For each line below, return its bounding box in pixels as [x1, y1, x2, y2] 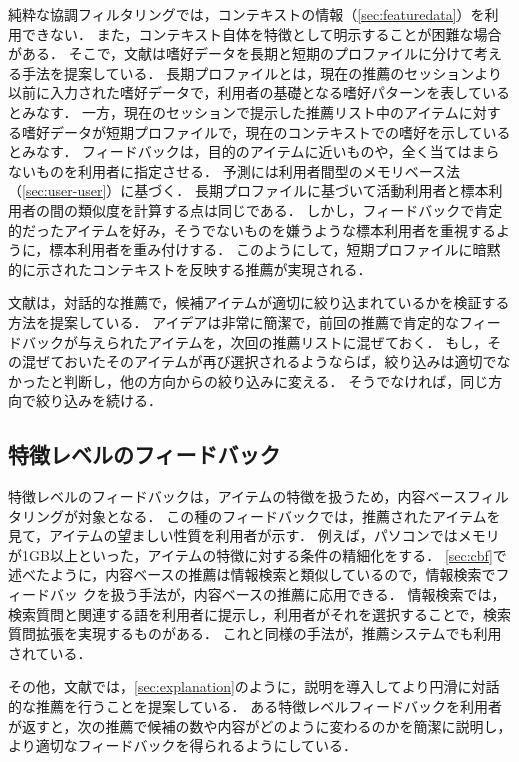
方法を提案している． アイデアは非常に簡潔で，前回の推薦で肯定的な [8, 311, 459, 332]
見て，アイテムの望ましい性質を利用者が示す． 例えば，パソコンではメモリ [8, 525, 500, 546]
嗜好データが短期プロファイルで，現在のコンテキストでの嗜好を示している [21, 121, 511, 142]
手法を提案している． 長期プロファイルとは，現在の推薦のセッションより [21, 62, 502, 83]
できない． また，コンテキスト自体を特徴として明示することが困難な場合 [21, 23, 502, 44]
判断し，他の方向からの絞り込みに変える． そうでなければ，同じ [63, 370, 489, 391]
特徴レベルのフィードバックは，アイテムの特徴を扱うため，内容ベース [8, 486, 467, 507]
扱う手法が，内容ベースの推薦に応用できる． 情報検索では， [110, 584, 506, 605]
